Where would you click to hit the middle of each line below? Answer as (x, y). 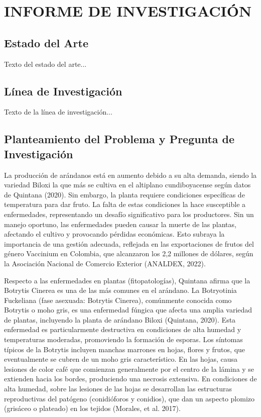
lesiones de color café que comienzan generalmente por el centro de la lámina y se (129, 369)
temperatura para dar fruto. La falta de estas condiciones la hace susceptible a (125, 204)
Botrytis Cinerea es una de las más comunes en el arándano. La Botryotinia (120, 290)
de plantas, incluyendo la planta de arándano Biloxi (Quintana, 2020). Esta (120, 319)
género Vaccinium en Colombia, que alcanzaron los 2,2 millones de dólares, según (129, 253)
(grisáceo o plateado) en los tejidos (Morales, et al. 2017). (92, 408)
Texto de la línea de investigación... (58, 112)
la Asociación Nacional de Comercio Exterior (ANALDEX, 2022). (105, 263)
